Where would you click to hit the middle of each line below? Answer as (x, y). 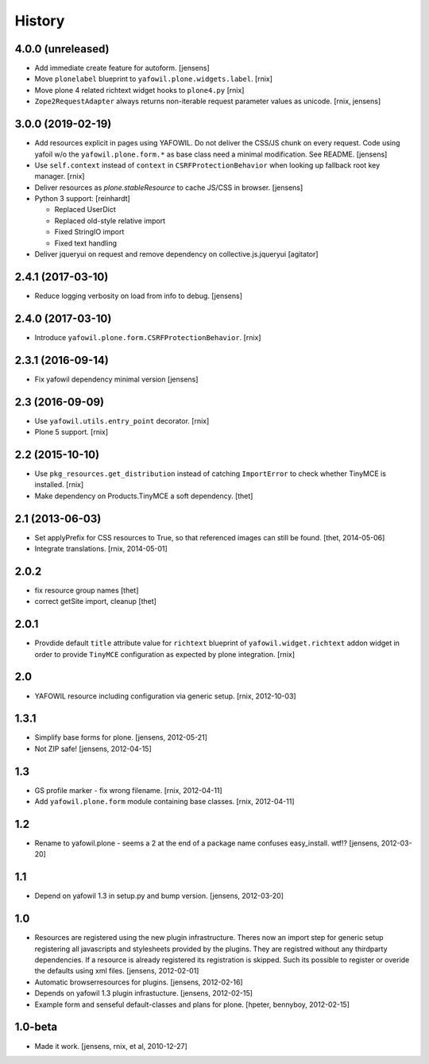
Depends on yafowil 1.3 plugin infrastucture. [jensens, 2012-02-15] (144, 993)
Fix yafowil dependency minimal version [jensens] (116, 379)
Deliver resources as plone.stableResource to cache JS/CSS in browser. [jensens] (169, 188)
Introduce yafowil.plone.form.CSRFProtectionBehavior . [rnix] (148, 337)
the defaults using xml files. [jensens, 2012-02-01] (117, 971)
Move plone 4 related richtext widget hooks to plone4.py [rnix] (139, 90)
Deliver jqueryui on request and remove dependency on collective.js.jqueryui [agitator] (176, 254)
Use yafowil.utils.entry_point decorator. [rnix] (122, 420)
